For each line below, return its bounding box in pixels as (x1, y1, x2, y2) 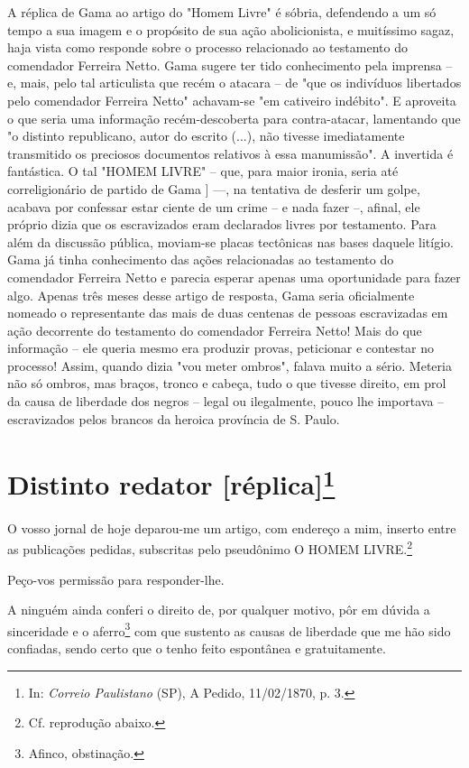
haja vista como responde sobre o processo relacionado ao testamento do (7, 38, 408, 57)
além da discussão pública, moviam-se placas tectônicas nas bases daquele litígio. (7, 232, 454, 251)
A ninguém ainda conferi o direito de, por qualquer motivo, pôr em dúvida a (7, 600, 430, 619)
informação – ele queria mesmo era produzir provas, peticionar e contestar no (7, 338, 435, 357)
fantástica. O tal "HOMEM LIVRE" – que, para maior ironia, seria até (7, 162, 399, 180)
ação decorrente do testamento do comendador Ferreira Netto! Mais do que (7, 320, 422, 339)
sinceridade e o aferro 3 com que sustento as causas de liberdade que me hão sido (7, 618, 451, 640)
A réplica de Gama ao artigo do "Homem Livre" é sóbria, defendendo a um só (7, 3, 437, 21)
